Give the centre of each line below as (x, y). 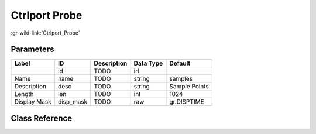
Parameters (32, 49)
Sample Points (189, 87)
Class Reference (42, 118)
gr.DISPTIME (187, 102)
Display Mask (33, 102)
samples (181, 79)
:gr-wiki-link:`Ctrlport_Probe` (45, 33)
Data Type (148, 63)
